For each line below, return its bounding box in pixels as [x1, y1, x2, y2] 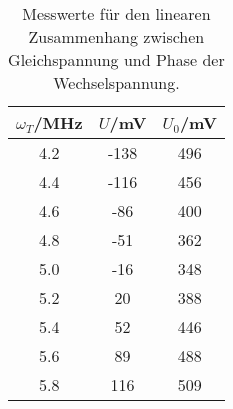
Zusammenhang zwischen [28, 25, 205, 48]
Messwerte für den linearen [22, 2, 211, 25]
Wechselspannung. [53, 71, 180, 94]
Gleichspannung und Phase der [8, 48, 225, 71]
